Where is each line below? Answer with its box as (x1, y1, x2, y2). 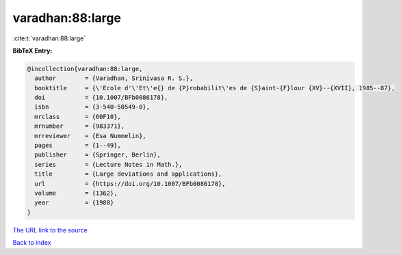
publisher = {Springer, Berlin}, (34, 151, 161, 159)
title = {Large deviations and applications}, (34, 170, 222, 178)
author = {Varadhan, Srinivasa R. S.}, (34, 75, 194, 82)
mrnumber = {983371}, (34, 122, 125, 130)
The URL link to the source (12, 226, 88, 234)
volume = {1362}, (34, 189, 118, 197)
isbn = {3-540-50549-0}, (34, 103, 151, 111)
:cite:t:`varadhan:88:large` (12, 34, 86, 42)
